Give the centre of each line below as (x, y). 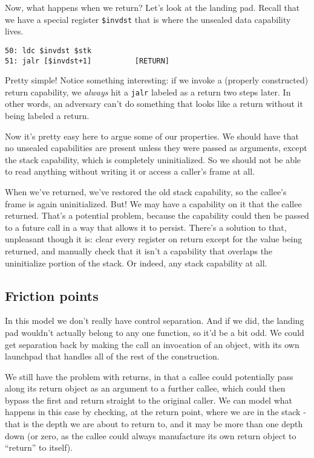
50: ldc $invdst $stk (48, 50)
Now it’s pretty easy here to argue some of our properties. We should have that (152, 136)
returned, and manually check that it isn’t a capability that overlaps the (139, 250)
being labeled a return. (47, 115)
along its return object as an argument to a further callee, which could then (145, 388)
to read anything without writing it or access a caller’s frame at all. (130, 171)
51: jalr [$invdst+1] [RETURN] (87, 61)
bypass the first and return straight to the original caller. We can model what (149, 400)
